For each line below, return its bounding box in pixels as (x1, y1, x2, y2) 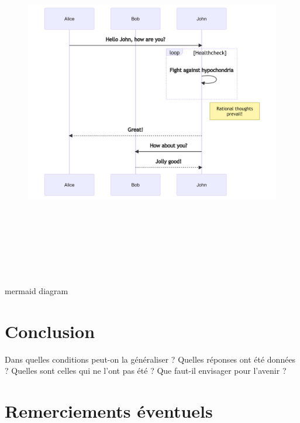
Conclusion (5, 319, 95, 343)
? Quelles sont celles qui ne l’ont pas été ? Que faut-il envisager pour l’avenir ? (5, 364, 287, 377)
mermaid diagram (5, 285, 68, 297)
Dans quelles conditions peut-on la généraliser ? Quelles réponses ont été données (5, 353, 296, 365)
